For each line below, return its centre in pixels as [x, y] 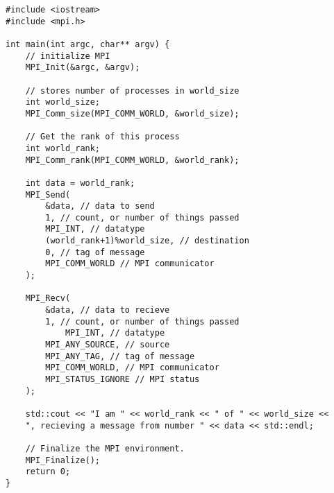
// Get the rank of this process [102, 137]
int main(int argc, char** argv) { [88, 44]
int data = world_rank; [80, 183]
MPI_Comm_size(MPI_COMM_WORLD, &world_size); [132, 113]
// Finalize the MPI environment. [105, 448]
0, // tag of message [95, 252]
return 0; [48, 472]
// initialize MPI [68, 56]
